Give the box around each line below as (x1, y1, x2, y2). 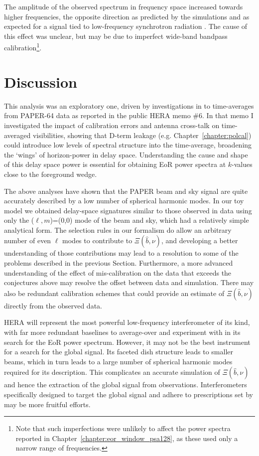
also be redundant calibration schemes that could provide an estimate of (4, 288, 225, 298)
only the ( (4, 215, 34, 225)
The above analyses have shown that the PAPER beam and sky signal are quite (4, 185, 248, 196)
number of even (4, 235, 51, 246)
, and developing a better (161, 235, 238, 246)
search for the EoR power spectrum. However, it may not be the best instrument (4, 336, 251, 347)
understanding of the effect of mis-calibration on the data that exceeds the (4, 267, 232, 278)
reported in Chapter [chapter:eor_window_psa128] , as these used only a (15, 433, 238, 443)
